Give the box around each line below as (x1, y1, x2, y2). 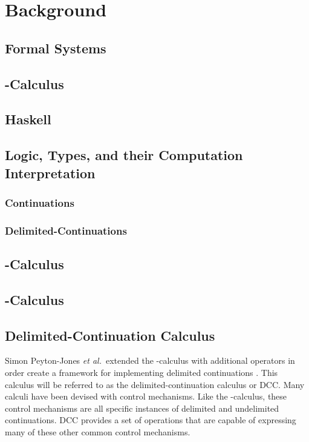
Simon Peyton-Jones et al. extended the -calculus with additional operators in (5, 354, 295, 367)
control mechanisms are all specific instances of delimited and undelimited (5, 401, 279, 414)
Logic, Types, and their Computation (5, 146, 243, 164)
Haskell (5, 110, 51, 129)
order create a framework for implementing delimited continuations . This (5, 366, 278, 378)
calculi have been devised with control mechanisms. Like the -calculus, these (5, 390, 287, 403)
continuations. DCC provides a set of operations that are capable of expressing (5, 414, 296, 426)
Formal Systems (5, 38, 106, 57)
